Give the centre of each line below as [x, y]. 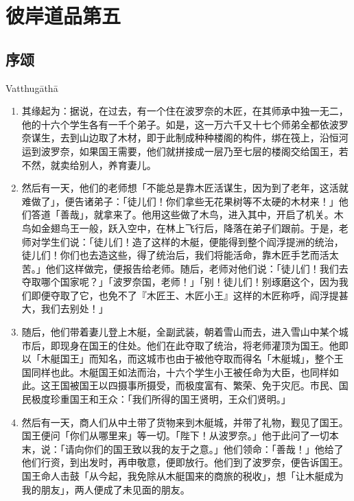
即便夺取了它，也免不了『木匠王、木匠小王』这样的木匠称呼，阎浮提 [185, 295]
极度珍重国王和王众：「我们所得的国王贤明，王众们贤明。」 [161, 399]
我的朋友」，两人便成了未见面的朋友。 [106, 489]
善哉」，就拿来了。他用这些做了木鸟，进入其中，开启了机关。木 [202, 214]
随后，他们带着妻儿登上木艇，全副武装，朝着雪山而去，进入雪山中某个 [180, 332]
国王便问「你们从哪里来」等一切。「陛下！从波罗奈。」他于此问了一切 [175, 435]
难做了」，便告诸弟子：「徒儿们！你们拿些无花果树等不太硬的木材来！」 [180, 201]
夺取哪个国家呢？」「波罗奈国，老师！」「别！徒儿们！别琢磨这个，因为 [180, 282]
